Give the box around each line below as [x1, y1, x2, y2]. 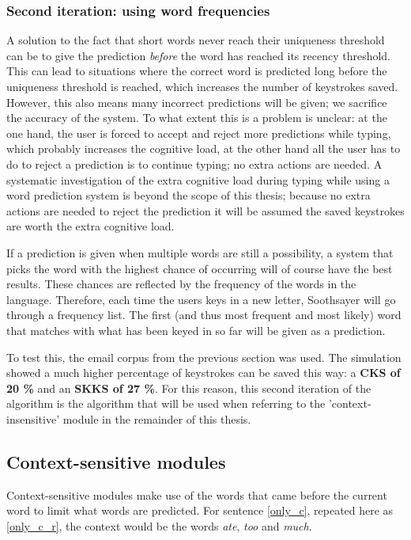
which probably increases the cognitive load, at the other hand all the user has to [6, 140, 401, 157]
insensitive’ [6, 410, 60, 427]
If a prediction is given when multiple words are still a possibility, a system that [6, 244, 394, 260]
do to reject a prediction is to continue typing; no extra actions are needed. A [6, 155, 383, 172]
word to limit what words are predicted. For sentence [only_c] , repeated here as [6, 502, 394, 519]
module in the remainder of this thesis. [62, 410, 251, 427]
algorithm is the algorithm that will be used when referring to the [6, 395, 326, 412]
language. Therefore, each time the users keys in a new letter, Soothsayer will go [6, 291, 396, 307]
